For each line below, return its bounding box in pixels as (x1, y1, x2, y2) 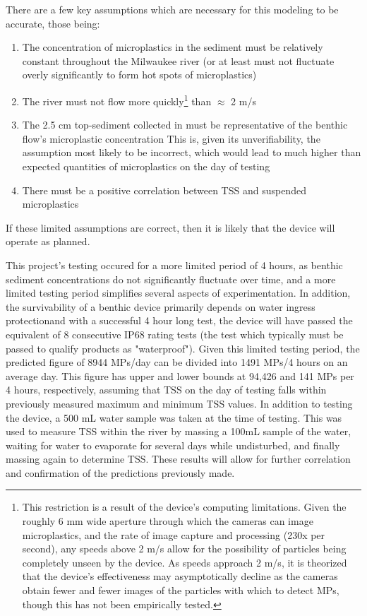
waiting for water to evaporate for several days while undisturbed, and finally (6, 437, 340, 452)
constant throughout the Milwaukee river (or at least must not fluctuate (22, 53, 335, 68)
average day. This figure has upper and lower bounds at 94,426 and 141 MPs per (6, 368, 354, 383)
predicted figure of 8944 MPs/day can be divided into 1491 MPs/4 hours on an (6, 355, 348, 369)
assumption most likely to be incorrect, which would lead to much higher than (22, 145, 361, 160)
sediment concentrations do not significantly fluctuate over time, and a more (6, 271, 336, 286)
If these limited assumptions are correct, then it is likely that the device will (6, 220, 335, 235)
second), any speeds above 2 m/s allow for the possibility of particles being (22, 541, 347, 556)
